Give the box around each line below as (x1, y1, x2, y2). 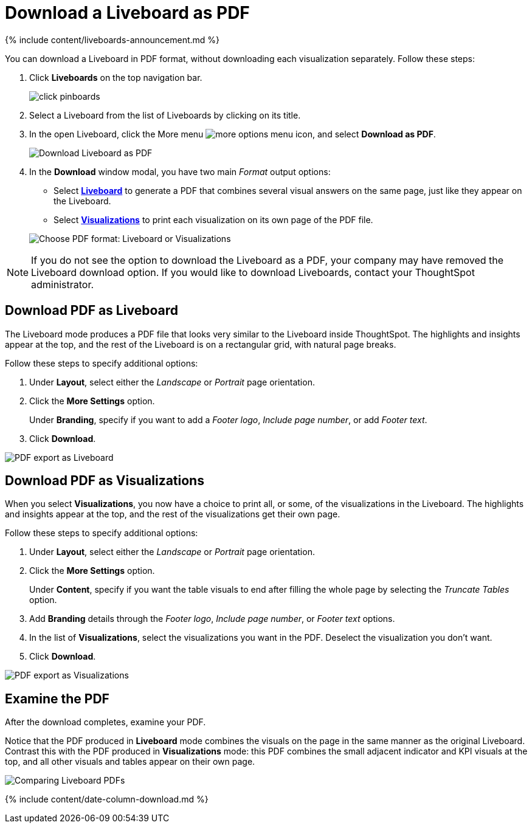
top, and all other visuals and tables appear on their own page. (5, 756, 255, 767)
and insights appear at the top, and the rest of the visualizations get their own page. (5, 509, 340, 520)
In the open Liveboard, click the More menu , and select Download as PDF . (29, 128, 436, 139)
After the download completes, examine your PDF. (5, 717, 206, 728)
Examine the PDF (5, 691, 109, 706)
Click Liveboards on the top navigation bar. (29, 72, 202, 83)
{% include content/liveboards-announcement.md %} (5, 34, 220, 45)
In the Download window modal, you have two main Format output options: (29, 166, 331, 177)
